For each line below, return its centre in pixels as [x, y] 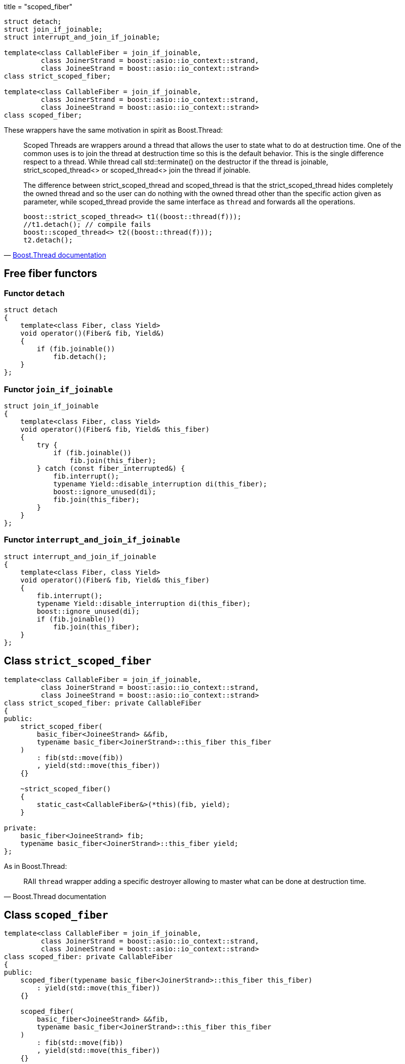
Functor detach [34, 293]
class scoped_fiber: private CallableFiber [88, 957]
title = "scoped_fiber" [38, 7]
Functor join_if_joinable [59, 389]
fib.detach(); [80, 357]
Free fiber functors [51, 274]
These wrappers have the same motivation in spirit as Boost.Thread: [113, 130]
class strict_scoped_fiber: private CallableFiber [103, 703]
